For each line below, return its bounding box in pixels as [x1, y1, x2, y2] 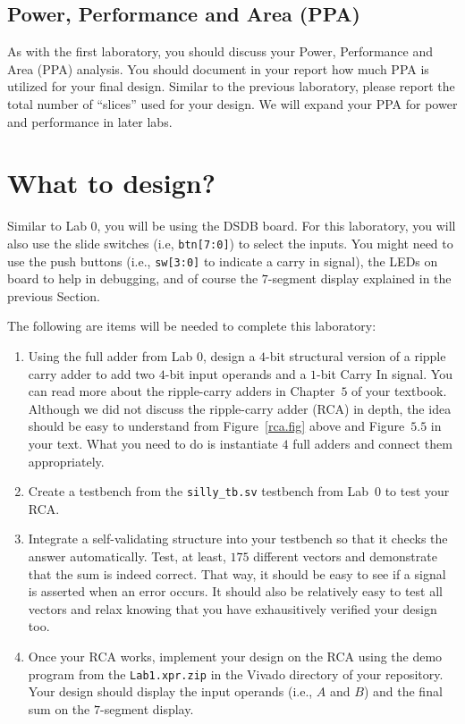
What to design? [7, 164, 216, 201]
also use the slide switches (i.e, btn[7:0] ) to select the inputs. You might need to [7, 233, 453, 252]
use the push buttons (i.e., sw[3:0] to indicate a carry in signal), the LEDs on [7, 251, 438, 270]
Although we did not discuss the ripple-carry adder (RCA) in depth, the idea [28, 399, 452, 417]
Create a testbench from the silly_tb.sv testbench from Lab [28, 482, 368, 501]
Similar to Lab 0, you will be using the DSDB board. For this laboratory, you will [7, 216, 456, 235]
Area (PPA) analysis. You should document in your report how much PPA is [7, 59, 429, 78]
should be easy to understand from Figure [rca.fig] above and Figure [28, 417, 405, 435]
